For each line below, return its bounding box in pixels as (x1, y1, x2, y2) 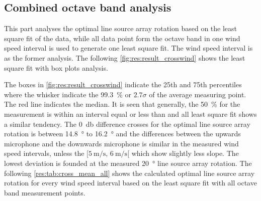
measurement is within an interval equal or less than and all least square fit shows (4, 108, 257, 119)
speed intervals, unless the (4, 148, 84, 158)
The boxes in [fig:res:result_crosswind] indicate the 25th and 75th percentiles (4, 79, 242, 90)
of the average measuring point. (149, 89, 246, 99)
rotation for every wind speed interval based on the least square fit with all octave (4, 177, 257, 188)
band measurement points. (4, 187, 85, 197)
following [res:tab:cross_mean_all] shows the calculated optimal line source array (4, 167, 255, 178)
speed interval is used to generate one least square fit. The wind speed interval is (4, 43, 253, 53)
